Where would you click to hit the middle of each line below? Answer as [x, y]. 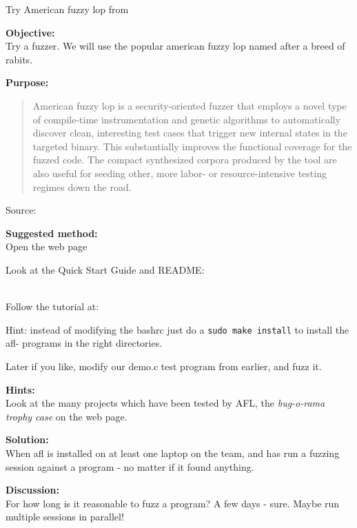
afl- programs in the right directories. [84, 343]
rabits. [19, 59]
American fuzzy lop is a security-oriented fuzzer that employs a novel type [190, 105]
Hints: [20, 389]
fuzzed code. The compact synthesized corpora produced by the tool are [185, 160]
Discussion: [32, 490]
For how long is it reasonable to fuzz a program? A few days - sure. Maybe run [173, 503]
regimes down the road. [82, 186]
